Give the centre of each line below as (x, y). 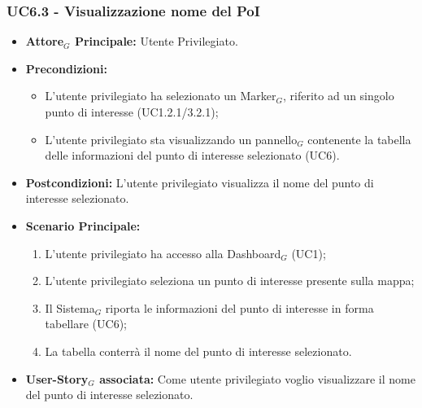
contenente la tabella (359, 139)
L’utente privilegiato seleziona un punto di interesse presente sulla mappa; (230, 281)
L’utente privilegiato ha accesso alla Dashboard (163, 253)
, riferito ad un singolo (338, 96)
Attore (45, 41)
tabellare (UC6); (86, 324)
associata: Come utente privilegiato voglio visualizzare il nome (257, 378)
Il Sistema (70, 307)
